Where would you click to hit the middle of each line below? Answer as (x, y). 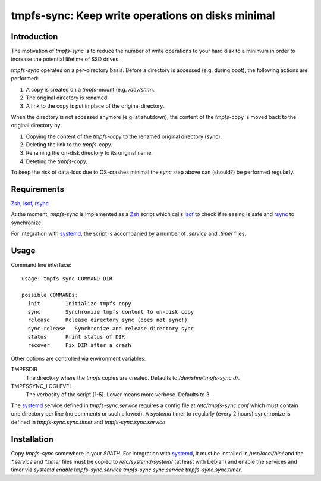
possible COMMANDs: (50, 295)
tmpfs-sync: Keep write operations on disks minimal (143, 15)
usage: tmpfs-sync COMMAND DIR (67, 279)
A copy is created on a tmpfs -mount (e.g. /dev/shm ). (90, 89)
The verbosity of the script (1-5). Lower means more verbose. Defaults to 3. (118, 394)
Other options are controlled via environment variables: (78, 359)
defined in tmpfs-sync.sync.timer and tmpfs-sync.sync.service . (89, 422)
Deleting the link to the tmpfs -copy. (69, 144)
